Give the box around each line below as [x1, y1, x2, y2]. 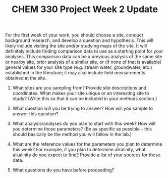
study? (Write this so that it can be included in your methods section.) [12, 96, 157, 102]
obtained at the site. [5, 75, 47, 81]
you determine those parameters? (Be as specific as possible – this [12, 126, 152, 132]
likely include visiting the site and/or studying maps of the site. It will [5, 43, 147, 49]
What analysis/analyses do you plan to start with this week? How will [12, 120, 155, 127]
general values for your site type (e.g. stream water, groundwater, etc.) [5, 64, 152, 70]
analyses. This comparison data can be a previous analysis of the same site [5, 54, 162, 60]
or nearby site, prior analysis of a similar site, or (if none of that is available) [5, 59, 162, 65]
